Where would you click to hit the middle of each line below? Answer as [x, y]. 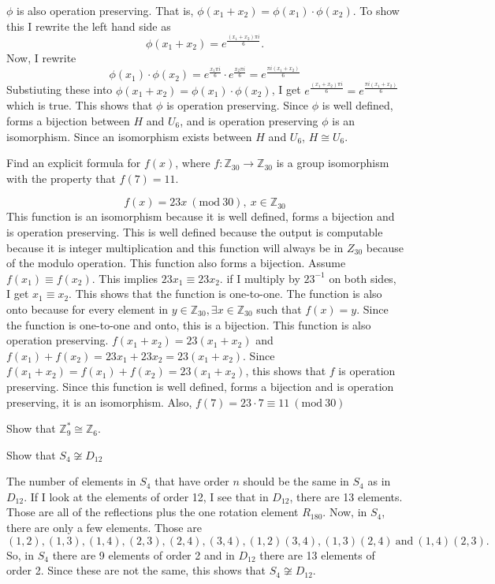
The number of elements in [71, 481]
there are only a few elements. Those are [104, 528]
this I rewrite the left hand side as [89, 26]
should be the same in [296, 481]
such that [279, 309]
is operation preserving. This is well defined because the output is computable [195, 231]
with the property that [61, 178]
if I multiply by [263, 278]
